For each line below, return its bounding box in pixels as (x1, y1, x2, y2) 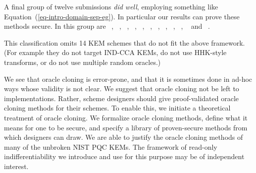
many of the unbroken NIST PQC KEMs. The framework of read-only (4, 141, 217, 152)
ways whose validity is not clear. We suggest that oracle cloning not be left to (4, 83, 239, 94)
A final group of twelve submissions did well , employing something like (4, 1, 218, 11)
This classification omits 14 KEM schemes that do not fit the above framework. (4, 37, 245, 48)
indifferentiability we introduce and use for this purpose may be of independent (4, 151, 245, 162)
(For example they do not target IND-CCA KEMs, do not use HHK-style (4, 47, 227, 58)
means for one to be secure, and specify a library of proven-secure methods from (4, 122, 248, 132)
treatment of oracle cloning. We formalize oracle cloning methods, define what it (4, 112, 248, 122)
